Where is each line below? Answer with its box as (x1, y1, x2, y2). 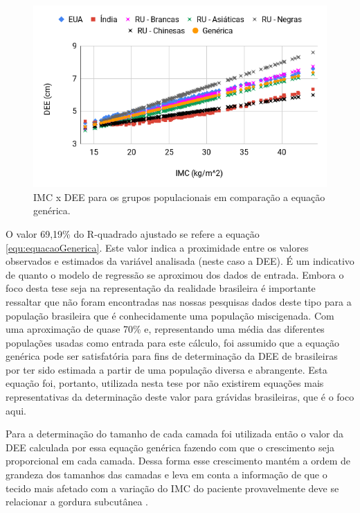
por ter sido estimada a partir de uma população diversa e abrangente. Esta (6, 362, 327, 376)
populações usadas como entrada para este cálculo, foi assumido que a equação (6, 335, 339, 349)
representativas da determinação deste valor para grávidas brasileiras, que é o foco (6, 390, 354, 404)
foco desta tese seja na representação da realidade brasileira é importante (6, 281, 316, 295)
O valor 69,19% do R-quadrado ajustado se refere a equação (6, 226, 260, 241)
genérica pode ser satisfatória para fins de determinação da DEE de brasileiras (6, 349, 338, 363)
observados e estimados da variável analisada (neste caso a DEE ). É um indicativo (6, 254, 354, 268)
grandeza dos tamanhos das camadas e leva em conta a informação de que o (6, 467, 327, 482)
